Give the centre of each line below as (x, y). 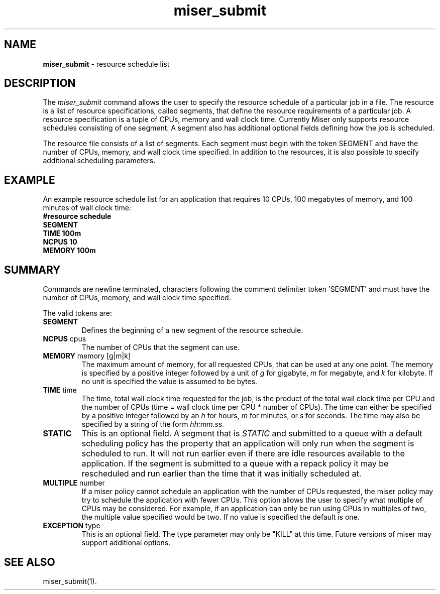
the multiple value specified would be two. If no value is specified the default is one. (221, 517)
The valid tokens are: (77, 313)
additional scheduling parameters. (99, 161)
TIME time (60, 390)
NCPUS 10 (60, 242)
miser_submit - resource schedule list (106, 64)
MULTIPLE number (74, 483)
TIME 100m (62, 233)
